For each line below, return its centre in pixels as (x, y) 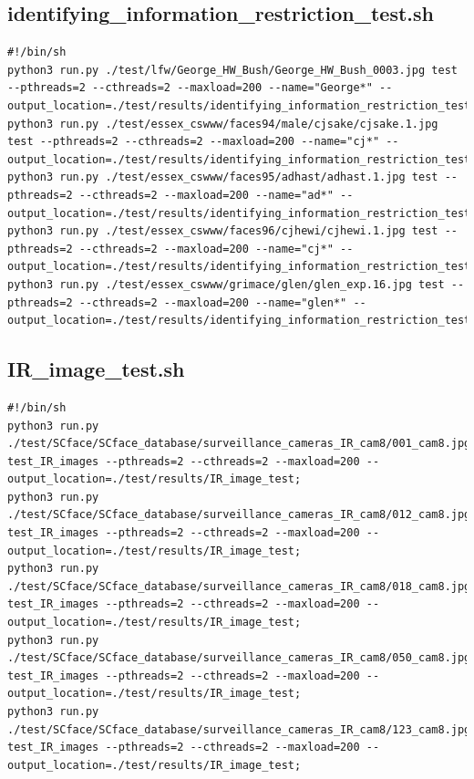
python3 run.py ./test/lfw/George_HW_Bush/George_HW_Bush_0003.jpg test (232, 70)
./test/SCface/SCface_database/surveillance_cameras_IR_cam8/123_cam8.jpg (239, 729)
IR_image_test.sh (96, 369)
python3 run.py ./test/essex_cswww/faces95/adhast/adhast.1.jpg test (223, 177)
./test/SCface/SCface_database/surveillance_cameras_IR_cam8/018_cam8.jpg (239, 586)
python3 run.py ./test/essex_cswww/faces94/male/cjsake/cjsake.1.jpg (223, 124)
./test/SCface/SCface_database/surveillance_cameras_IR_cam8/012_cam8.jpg (239, 515)
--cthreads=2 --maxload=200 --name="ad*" (206, 195)
